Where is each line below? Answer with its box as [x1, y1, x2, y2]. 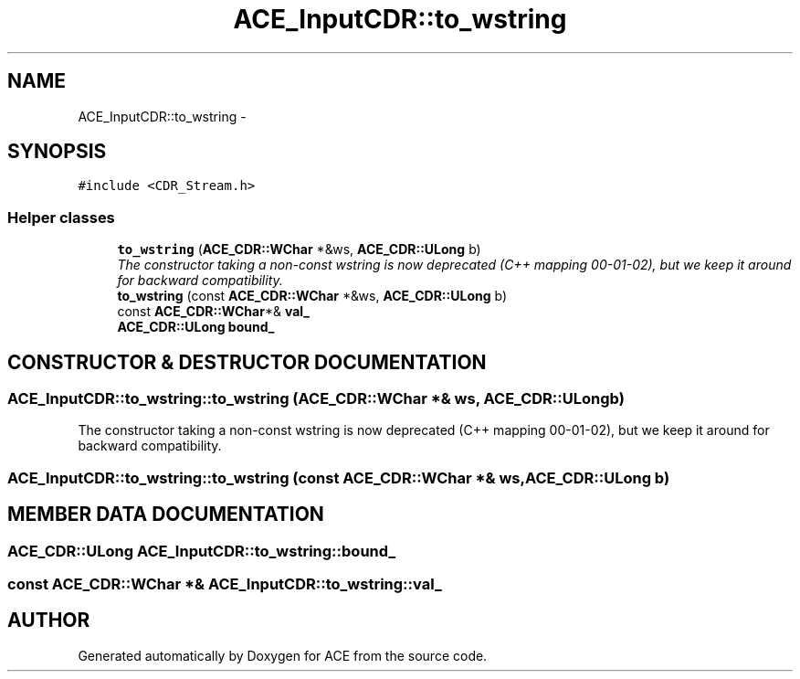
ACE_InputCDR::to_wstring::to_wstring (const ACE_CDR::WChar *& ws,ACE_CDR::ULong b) [7, 468, 670, 487]
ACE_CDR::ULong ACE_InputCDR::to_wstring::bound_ [7, 541, 396, 560]
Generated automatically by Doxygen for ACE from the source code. [78, 647, 488, 663]
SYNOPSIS [7, 140, 107, 164]
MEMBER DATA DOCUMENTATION [7, 503, 324, 526]
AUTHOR [7, 609, 90, 632]
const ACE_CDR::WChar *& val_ [117, 303, 310, 320]
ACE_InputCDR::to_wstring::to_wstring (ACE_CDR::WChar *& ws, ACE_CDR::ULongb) [7, 389, 625, 408]
